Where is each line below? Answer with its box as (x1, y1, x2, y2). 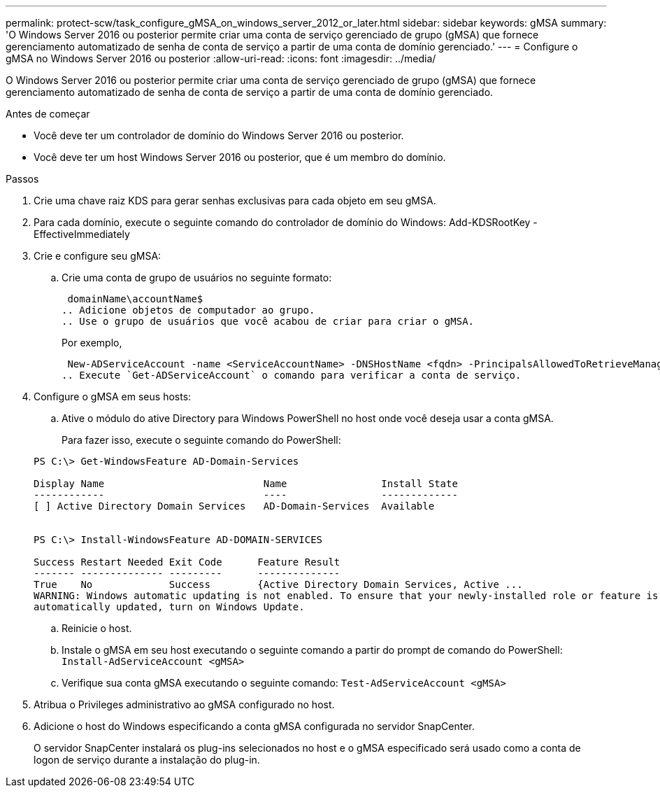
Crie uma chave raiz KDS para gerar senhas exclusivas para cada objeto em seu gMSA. (34, 195, 436, 206)
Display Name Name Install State (34, 478, 458, 489)
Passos (6, 173, 39, 185)
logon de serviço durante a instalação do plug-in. (34, 754, 260, 766)
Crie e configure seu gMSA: (34, 250, 162, 262)
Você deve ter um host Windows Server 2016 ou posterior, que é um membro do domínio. (34, 151, 446, 163)
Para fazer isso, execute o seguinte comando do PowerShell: (62, 434, 341, 446)
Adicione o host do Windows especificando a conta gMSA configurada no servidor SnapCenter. (34, 720, 475, 732)
